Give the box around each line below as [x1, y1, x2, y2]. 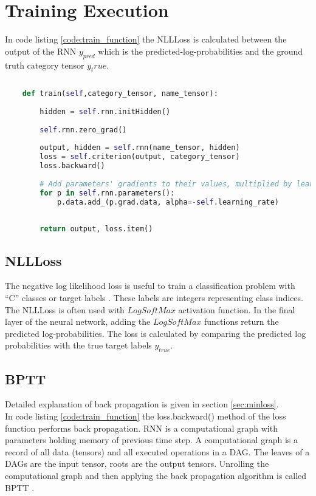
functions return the [204, 315, 279, 328]
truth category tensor [5, 58, 84, 71]
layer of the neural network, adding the [5, 315, 151, 328]
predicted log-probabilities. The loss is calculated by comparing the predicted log [5, 327, 306, 339]
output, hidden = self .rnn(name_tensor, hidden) [39, 143, 240, 152]
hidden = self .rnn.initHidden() [39, 107, 171, 116]
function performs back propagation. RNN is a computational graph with [5, 421, 278, 434]
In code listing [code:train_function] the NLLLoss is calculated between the [5, 33, 287, 46]
